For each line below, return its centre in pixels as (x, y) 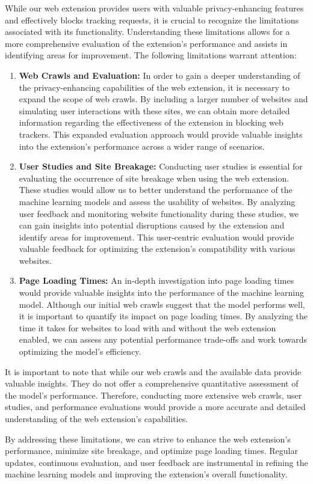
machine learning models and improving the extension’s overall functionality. (146, 474)
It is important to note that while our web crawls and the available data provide (153, 371)
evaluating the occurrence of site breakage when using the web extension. (154, 178)
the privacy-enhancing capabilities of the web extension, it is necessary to (154, 87)
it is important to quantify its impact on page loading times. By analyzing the (163, 316)
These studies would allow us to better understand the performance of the (156, 190)
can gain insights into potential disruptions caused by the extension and (152, 225)
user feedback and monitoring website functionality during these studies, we (159, 213)
